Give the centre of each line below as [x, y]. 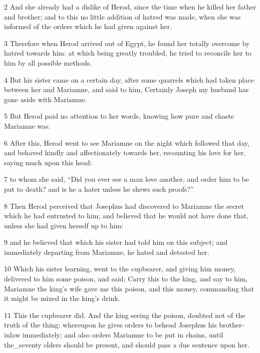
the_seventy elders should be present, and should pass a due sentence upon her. [127, 344]
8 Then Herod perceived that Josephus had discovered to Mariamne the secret [124, 206]
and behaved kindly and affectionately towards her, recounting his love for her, [125, 152]
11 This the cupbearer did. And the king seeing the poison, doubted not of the [125, 315]
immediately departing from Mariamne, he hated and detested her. [107, 252]
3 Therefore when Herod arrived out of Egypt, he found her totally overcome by [127, 43]
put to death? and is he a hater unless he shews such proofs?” [99, 189]
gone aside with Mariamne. [46, 99]
